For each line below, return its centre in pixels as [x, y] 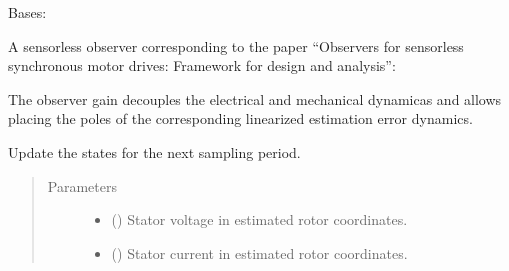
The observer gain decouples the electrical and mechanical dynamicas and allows [255, 98]
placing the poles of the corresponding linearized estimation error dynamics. [240, 118]
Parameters [82, 185]
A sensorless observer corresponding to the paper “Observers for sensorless [236, 45]
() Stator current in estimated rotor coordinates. [259, 252]
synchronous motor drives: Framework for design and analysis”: [202, 65]
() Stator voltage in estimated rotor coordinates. [259, 219]
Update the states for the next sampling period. [154, 151]
